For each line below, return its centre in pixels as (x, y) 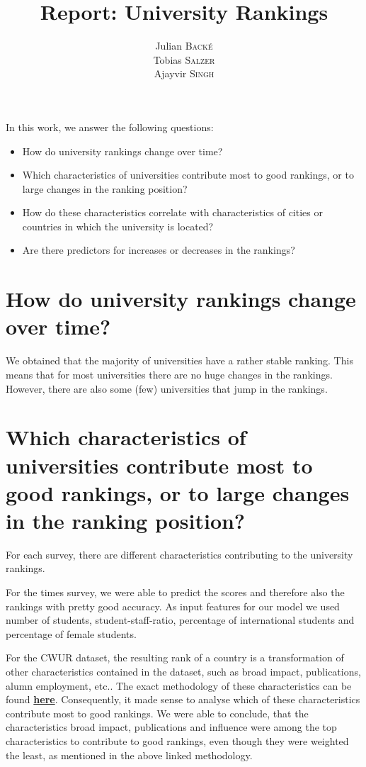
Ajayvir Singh (184, 73)
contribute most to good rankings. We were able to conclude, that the (157, 713)
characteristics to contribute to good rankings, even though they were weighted (177, 740)
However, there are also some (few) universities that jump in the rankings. (167, 388)
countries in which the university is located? (118, 226)
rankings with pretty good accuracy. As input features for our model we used (173, 606)
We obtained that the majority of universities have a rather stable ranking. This (179, 360)
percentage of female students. (71, 633)
